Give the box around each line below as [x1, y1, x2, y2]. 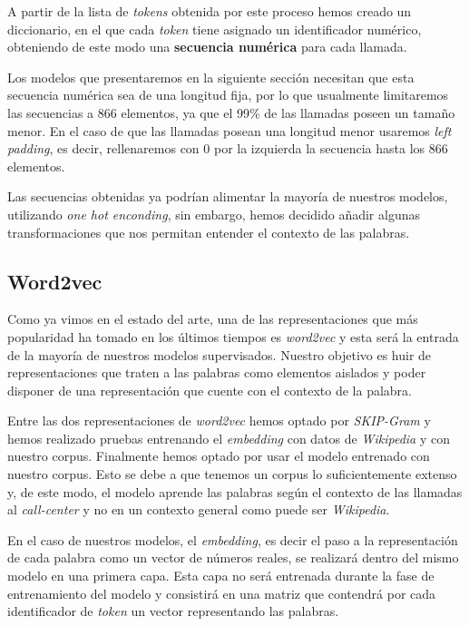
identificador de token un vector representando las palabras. [7, 602, 339, 621]
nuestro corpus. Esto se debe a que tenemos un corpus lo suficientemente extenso [7, 465, 457, 484]
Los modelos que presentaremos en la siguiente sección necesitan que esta [7, 67, 415, 86]
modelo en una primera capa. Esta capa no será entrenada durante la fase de [7, 566, 435, 585]
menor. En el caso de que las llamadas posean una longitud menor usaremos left [7, 121, 452, 140]
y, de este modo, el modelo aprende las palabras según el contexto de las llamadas [7, 482, 463, 501]
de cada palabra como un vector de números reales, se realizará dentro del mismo [7, 548, 459, 567]
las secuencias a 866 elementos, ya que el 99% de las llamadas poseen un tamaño [7, 103, 455, 122]
